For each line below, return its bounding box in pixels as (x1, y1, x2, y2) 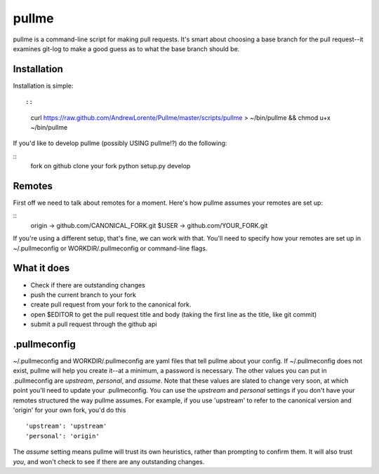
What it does (13, 262, 70, 274)
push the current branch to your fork (30, 290, 136, 299)
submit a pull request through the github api (30, 320, 157, 329)
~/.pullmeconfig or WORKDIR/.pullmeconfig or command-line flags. (13, 244, 208, 252)
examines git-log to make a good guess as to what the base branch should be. (13, 44, 240, 53)
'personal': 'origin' (25, 432, 100, 440)
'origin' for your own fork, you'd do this (13, 405, 126, 414)
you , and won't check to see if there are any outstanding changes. (13, 457, 205, 466)
